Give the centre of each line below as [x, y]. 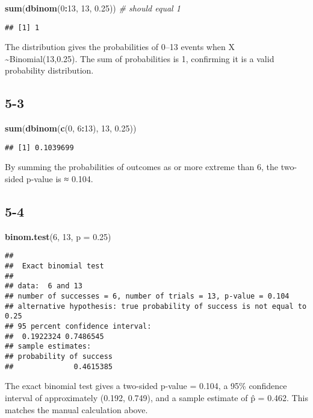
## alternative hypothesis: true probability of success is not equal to [156, 306]
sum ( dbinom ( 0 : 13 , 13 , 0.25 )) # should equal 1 [93, 8]
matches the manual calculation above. [76, 409]
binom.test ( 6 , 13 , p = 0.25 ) [58, 236]
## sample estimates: [48, 347]
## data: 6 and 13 [44, 286]
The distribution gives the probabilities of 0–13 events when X [120, 47]
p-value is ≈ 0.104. [60, 179]
